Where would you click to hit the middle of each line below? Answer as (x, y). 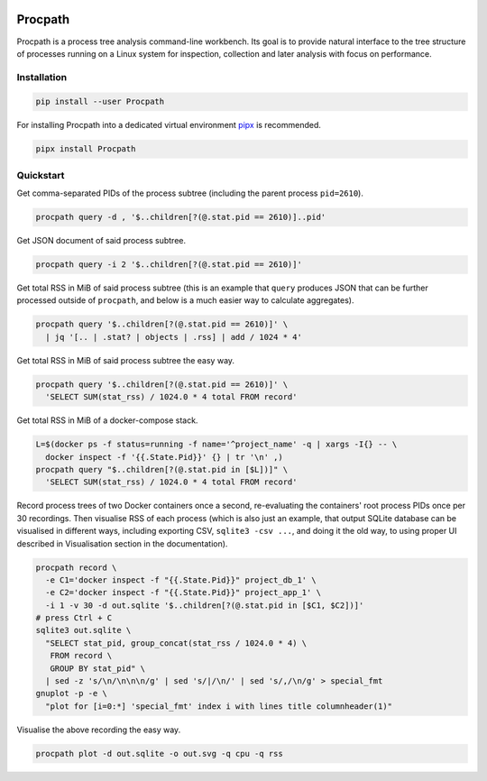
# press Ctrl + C (74, 618)
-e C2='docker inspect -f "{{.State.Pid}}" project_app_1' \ (184, 593)
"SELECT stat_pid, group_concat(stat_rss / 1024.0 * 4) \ (176, 643)
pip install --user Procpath (100, 102)
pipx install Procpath (86, 149)
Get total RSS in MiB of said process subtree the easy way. (125, 360)
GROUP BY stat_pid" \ (98, 668)
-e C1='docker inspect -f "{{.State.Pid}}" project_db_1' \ (181, 580)
